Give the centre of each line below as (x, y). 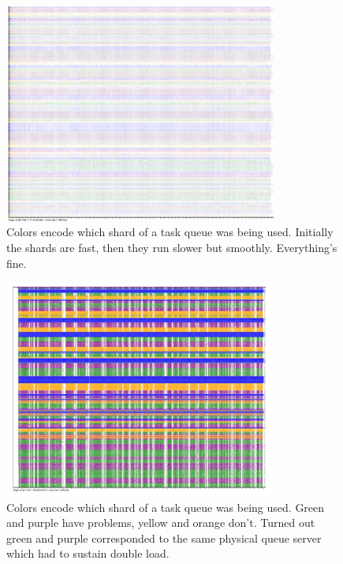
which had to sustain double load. (88, 553)
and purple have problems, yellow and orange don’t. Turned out (161, 523)
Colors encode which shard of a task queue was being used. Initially (170, 232)
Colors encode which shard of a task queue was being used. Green (166, 507)
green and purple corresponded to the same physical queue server (164, 538)
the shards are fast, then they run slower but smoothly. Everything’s (172, 247)
